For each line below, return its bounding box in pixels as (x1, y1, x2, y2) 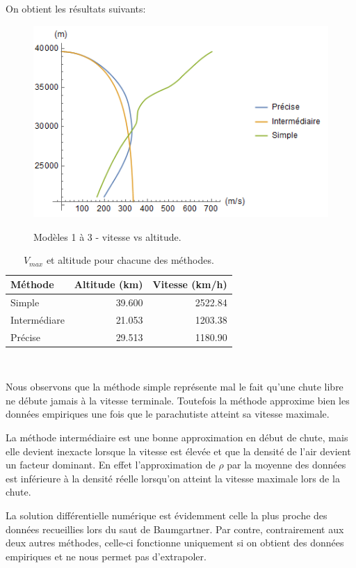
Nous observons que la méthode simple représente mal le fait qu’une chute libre (6, 379, 343, 394)
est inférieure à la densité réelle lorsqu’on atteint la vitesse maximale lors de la (6, 471, 340, 485)
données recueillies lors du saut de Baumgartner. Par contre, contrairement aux (6, 521, 344, 536)
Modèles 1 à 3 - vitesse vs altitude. (33, 229, 181, 244)
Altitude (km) (74, 277, 143, 292)
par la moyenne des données (227, 457, 346, 472)
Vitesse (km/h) (152, 277, 227, 292)
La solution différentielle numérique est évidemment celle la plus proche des (6, 508, 327, 523)
